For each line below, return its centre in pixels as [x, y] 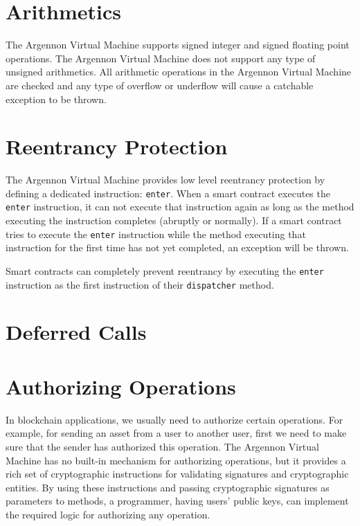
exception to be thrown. [56, 99]
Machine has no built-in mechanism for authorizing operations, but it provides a [176, 460]
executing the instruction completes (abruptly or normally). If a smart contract [174, 220]
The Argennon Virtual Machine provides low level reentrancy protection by [165, 180]
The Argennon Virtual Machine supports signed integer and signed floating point [178, 45]
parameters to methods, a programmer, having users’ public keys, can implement [177, 501]
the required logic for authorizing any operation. [108, 514]
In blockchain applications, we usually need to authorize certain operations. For [174, 419]
